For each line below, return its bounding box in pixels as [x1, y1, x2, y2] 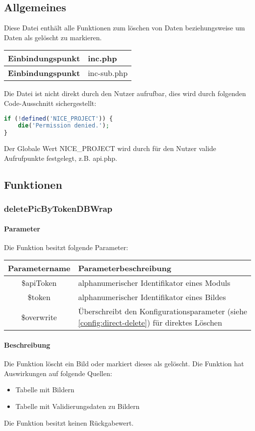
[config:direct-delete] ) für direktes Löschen [78, 317, 222, 329]
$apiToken [21, 277, 57, 289]
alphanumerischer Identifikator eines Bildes [78, 291, 226, 303]
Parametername [8, 262, 71, 274]
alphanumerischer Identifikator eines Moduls [78, 277, 230, 289]
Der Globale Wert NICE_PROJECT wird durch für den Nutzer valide [4, 143, 216, 153]
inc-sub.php [88, 67, 128, 79]
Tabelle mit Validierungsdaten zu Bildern [15, 401, 140, 411]
